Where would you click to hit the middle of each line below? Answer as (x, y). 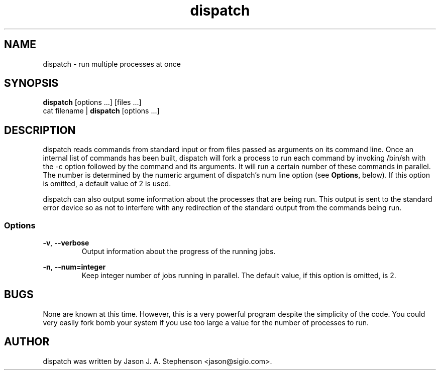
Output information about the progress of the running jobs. (179, 252)
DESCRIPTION (40, 130)
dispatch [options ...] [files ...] (92, 102)
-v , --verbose (66, 243)
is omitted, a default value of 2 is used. (107, 184)
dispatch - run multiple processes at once (112, 64)
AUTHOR (27, 342)
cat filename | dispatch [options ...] (101, 111)
